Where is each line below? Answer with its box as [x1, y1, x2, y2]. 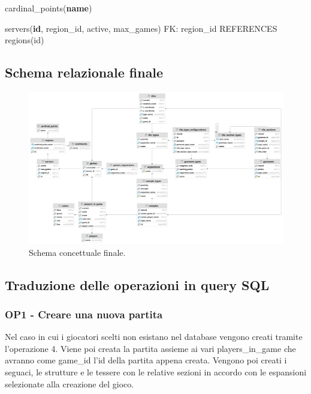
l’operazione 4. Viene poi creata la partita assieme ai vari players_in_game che [5, 342, 296, 354]
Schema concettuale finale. [29, 246, 126, 258]
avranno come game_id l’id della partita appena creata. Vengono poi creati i [5, 354, 287, 366]
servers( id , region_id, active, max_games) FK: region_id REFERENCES [5, 22, 277, 34]
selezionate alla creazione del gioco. [5, 377, 134, 390]
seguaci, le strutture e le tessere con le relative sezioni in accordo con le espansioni [5, 365, 307, 378]
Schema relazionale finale [5, 63, 164, 82]
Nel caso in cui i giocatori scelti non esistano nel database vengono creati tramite [5, 330, 303, 343]
